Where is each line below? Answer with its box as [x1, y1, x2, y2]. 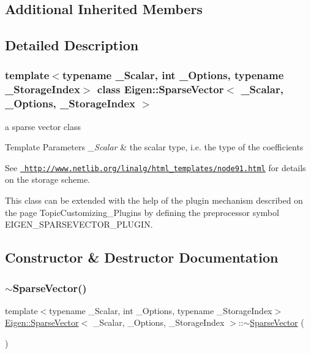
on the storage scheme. [5, 173, 90, 186]
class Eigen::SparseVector [97, 82, 224, 97]
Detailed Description [5, 36, 139, 55]
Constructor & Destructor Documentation [5, 248, 279, 267]
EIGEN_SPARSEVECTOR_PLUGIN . [5, 218, 153, 231]
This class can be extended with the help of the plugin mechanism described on [5, 194, 303, 207]
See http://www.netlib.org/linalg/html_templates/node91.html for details [5, 161, 306, 174]
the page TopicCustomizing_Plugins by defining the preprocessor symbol [5, 206, 279, 218]
